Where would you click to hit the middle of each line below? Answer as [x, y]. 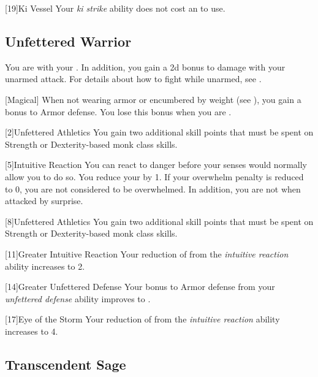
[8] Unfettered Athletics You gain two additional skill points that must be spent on [159, 221]
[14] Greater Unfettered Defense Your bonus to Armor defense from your [140, 287]
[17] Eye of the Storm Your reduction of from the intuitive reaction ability [142, 319]
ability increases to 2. [45, 266]
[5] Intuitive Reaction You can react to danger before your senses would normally [156, 165]
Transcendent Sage [66, 364]
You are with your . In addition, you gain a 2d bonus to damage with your [145, 67]
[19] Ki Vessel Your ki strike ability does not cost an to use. [115, 8]
